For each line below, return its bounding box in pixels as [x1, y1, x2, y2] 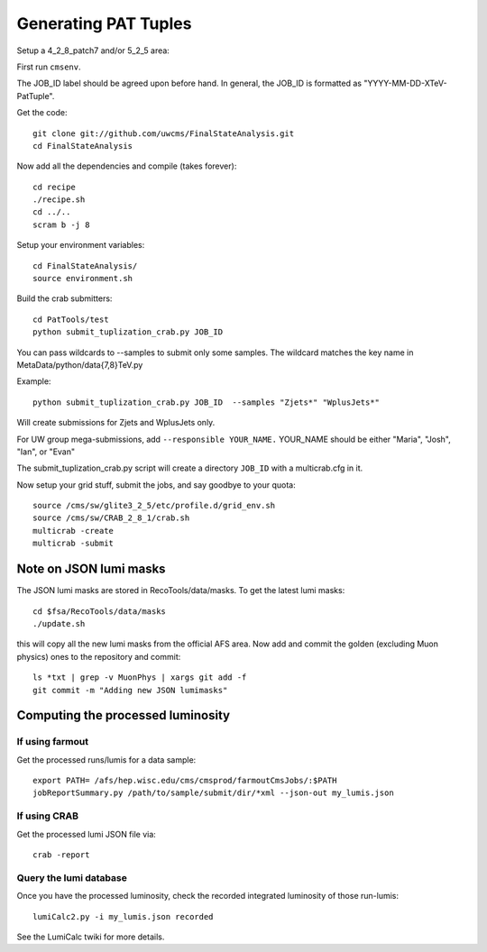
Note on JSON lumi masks [16, 562, 166, 577]
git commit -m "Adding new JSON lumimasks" [32, 685, 228, 695]
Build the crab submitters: [16, 293, 113, 304]
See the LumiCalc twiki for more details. [16, 931, 165, 942]
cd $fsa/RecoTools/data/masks [32, 606, 167, 617]
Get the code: [16, 107, 68, 118]
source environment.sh [32, 273, 133, 284]
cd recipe [32, 181, 76, 192]
